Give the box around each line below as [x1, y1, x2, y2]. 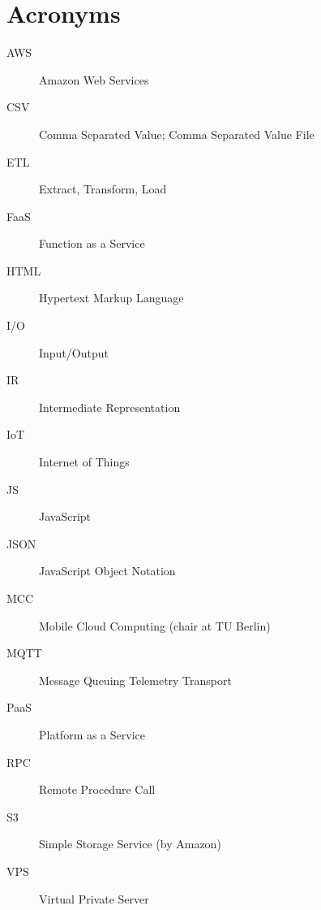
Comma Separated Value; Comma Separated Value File [39, 125, 315, 142]
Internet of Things [39, 453, 130, 470]
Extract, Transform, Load [39, 180, 167, 197]
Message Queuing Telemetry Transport [39, 671, 232, 688]
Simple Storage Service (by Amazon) [39, 835, 221, 852]
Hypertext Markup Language [39, 289, 184, 306]
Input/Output [39, 344, 109, 361]
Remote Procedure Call [39, 781, 156, 798]
